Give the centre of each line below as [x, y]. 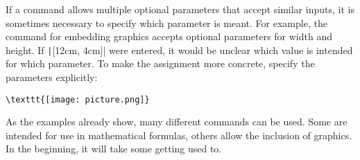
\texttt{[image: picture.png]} [78, 99]
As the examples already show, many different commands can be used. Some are [177, 122]
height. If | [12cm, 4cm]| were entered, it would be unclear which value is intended [179, 50]
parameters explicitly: [52, 77]
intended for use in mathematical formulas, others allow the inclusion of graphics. [179, 135]
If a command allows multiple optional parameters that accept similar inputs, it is [180, 9]
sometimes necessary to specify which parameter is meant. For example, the [166, 23]
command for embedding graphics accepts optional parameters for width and [169, 36]
